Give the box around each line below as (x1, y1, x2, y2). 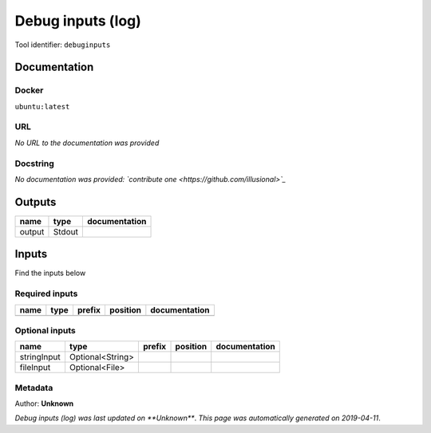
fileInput (19, 362, 51, 373)
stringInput (19, 352, 61, 363)
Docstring (14, 158, 55, 169)
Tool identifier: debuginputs (14, 40, 111, 49)
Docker (14, 85, 44, 96)
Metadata (14, 382, 53, 393)
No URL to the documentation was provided (14, 138, 160, 148)
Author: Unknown (14, 399, 74, 408)
